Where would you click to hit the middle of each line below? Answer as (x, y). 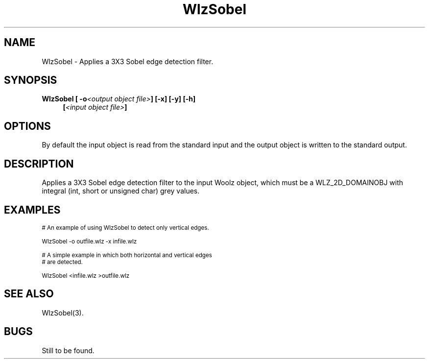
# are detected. (62, 262)
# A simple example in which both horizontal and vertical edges (127, 255)
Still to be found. (68, 350)
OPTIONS (27, 126)
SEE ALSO (29, 294)
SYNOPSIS (31, 80)
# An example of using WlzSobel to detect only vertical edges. (125, 228)
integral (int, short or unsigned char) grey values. (121, 191)
